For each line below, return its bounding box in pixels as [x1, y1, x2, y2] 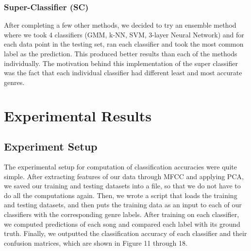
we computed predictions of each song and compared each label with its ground [4, 218, 240, 229]
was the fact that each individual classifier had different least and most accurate [4, 67, 242, 78]
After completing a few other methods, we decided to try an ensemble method [4, 20, 236, 30]
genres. [4, 77, 25, 87]
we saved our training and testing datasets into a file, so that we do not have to [4, 181, 241, 191]
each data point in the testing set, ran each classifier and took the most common [4, 39, 244, 49]
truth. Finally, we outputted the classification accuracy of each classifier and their [4, 228, 247, 238]
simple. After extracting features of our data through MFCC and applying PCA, [4, 171, 244, 181]
